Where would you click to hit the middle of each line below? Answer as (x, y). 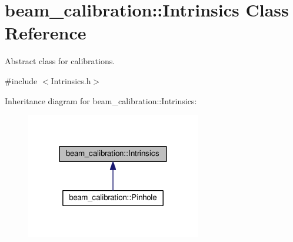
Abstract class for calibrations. (60, 61)
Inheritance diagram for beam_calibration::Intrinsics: (101, 100)
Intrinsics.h (71, 80)
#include (21, 80)
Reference (46, 33)
